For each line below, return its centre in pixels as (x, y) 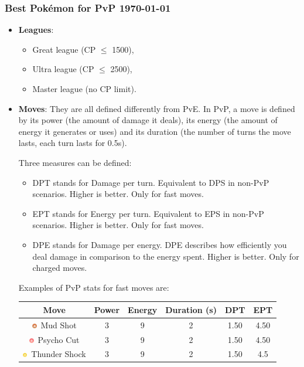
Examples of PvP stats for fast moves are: (94, 287)
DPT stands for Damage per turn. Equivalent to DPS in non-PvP (151, 182)
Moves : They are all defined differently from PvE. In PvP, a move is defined (157, 108)
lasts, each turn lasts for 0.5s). (73, 143)
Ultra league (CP (63, 69)
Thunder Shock (59, 354)
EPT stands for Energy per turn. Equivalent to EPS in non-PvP (148, 213)
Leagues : (36, 30)
